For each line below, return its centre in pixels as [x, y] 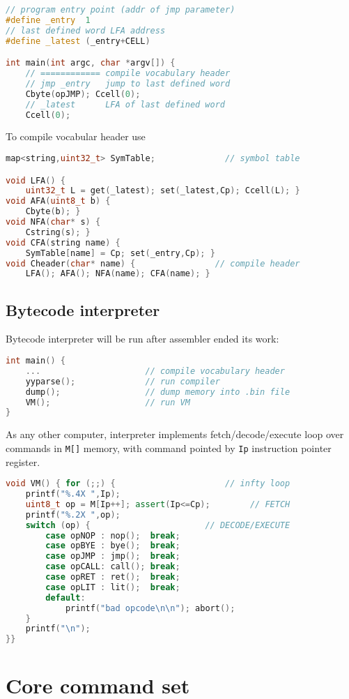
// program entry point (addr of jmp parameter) [121, 10]
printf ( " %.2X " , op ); [73, 514]
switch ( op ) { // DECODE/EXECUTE [158, 525]
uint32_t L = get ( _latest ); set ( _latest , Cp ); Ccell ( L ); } [163, 191]
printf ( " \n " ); [58, 629]
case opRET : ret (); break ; [113, 577]
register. [23, 461]
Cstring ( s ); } [58, 232]
